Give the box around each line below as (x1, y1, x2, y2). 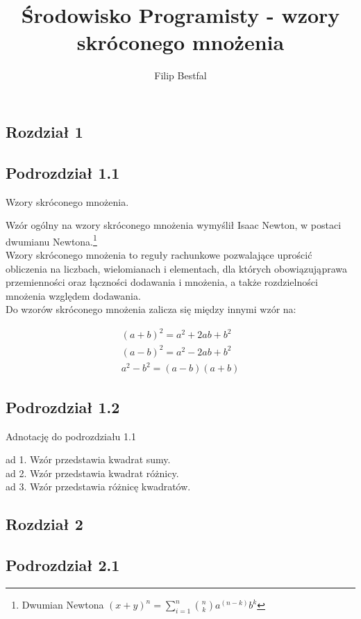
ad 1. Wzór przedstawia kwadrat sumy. (6, 452, 171, 467)
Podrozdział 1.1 (6, 161, 120, 183)
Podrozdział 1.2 (6, 396, 120, 417)
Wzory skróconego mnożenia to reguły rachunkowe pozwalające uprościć (6, 247, 312, 262)
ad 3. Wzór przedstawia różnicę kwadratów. (6, 479, 191, 494)
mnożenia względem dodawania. (6, 288, 141, 303)
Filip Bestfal (154, 68, 207, 83)
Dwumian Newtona (22, 597, 104, 612)
